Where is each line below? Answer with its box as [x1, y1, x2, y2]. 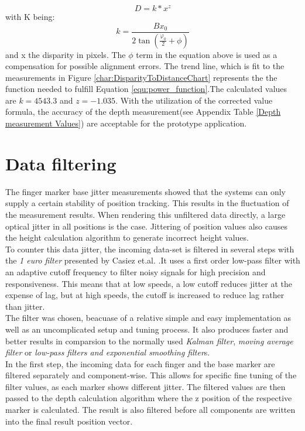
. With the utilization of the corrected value [115, 94, 273, 106]
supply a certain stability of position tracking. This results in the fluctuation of [5, 197, 289, 209]
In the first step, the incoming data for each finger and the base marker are [5, 357, 275, 370]
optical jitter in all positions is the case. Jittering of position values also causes [5, 220, 288, 232]
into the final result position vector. [5, 415, 133, 427]
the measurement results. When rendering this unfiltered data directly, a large [5, 208, 286, 220]
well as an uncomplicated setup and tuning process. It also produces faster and [5, 323, 289, 335]
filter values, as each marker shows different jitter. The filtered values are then [5, 380, 286, 392]
